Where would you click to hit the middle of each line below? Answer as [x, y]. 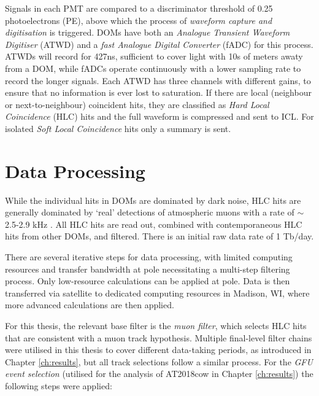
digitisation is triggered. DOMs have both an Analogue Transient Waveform [148, 32]
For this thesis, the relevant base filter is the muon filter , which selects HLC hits [156, 325]
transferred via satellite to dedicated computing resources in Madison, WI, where [157, 293]
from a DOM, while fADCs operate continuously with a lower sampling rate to [153, 68]
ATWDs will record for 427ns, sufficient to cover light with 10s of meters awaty [154, 56]
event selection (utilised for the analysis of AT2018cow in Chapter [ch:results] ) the [159, 374]
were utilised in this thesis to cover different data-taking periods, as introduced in [158, 350]
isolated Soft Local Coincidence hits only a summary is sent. [118, 128]
